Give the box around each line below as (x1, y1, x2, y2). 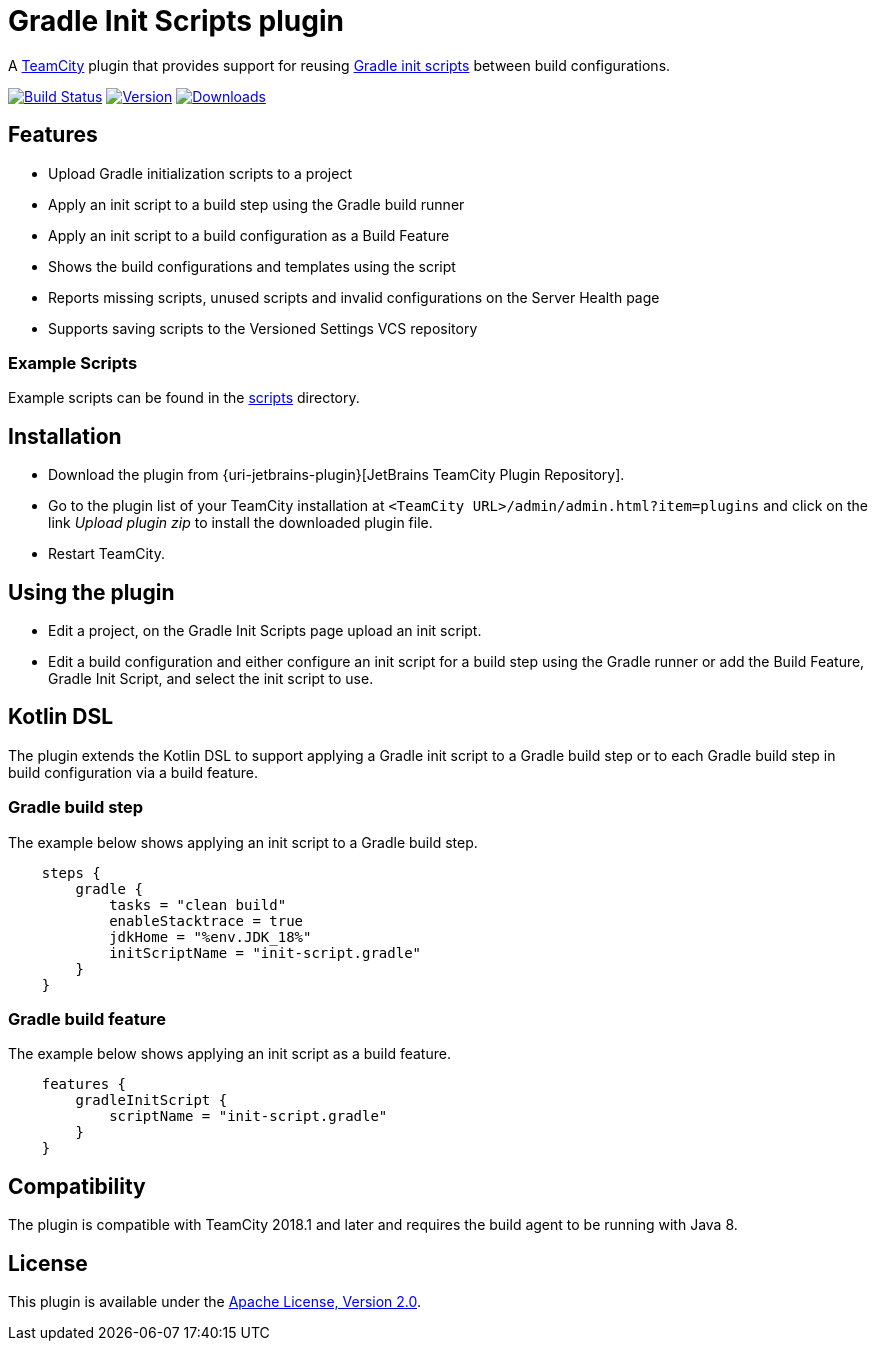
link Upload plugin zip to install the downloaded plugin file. (48, 514, 433, 532)
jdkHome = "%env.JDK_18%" (109, 928, 312, 945)
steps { (41, 864, 101, 881)
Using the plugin (8, 579, 175, 605)
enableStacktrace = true (109, 912, 304, 929)
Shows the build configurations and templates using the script (48, 257, 456, 275)
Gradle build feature (8, 1009, 166, 1029)
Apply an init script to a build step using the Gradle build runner (48, 195, 465, 213)
